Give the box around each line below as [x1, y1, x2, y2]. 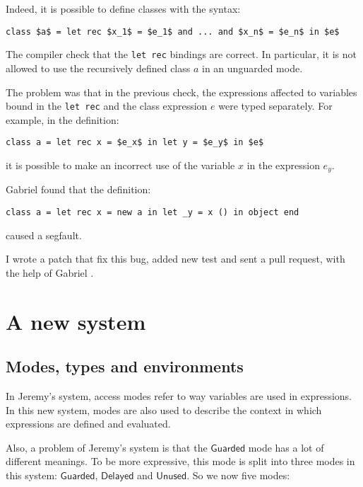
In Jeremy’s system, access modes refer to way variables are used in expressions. [6, 389, 352, 403]
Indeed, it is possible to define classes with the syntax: [6, 1, 241, 16]
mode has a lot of [248, 440, 324, 454]
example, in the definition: [6, 112, 119, 127]
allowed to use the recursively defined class [6, 60, 191, 75]
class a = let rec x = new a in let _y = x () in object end [6, 207, 299, 218]
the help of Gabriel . [6, 265, 94, 280]
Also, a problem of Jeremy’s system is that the [6, 440, 208, 454]
